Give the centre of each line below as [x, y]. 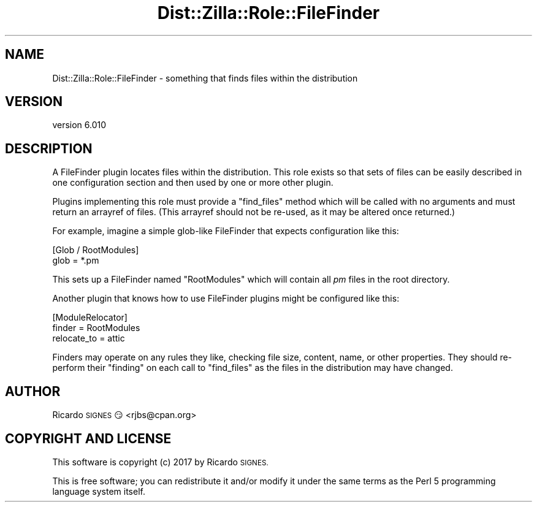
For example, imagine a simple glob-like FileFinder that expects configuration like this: [226, 231]
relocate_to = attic [89, 338]
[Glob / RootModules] [96, 250]
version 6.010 [79, 125]
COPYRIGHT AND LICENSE [88, 438]
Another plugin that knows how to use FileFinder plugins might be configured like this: [226, 299]
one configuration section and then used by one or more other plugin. [193, 183]
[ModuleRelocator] [90, 318]
